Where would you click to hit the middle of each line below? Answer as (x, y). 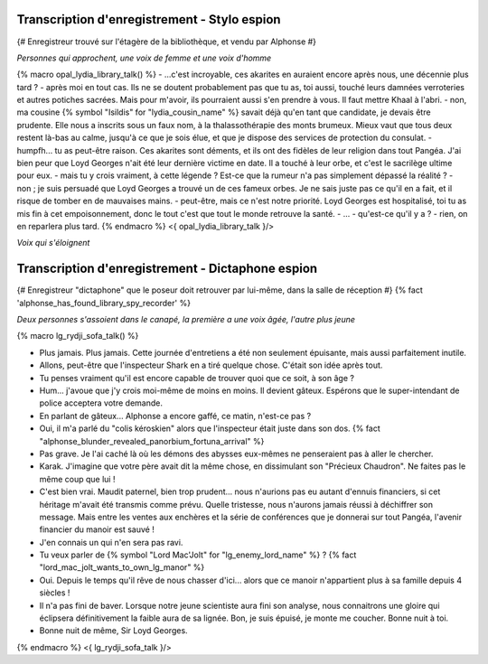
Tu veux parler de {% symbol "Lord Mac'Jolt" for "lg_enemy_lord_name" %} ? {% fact (198, 555)
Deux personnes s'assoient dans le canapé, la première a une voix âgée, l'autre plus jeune (186, 320)
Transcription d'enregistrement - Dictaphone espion (167, 269)
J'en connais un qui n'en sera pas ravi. (111, 542)
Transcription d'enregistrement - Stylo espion (149, 19)
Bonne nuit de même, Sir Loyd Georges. (114, 631)
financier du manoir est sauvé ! (97, 529)
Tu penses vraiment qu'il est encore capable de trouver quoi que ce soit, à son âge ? (197, 378)
